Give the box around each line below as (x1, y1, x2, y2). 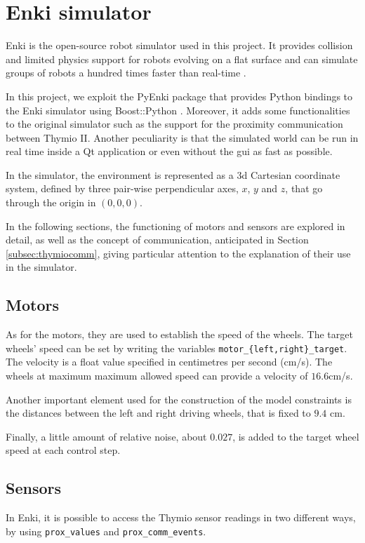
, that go (285, 181, 323, 196)
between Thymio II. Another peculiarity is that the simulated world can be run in (6, 130, 359, 145)
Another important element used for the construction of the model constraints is (6, 391, 352, 406)
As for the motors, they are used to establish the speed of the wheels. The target (6, 327, 353, 342)
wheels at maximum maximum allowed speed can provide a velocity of (6, 368, 308, 383)
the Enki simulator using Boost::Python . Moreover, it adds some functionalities (6, 102, 350, 117)
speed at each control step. (6, 443, 121, 457)
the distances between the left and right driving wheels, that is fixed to (6, 405, 311, 420)
